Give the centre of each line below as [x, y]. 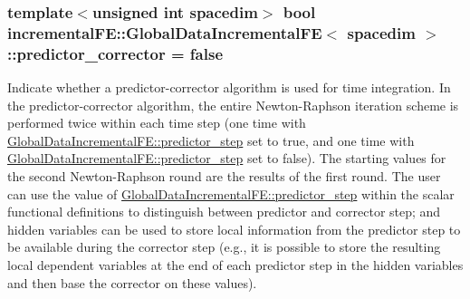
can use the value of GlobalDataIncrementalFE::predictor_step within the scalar [231, 193]
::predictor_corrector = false [115, 53]
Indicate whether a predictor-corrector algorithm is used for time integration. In [229, 87]
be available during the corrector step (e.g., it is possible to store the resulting [224, 247]
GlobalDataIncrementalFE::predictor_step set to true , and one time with [211, 140]
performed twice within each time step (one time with [157, 123]
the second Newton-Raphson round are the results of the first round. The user [224, 176]
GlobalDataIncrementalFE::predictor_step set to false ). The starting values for [227, 158]
